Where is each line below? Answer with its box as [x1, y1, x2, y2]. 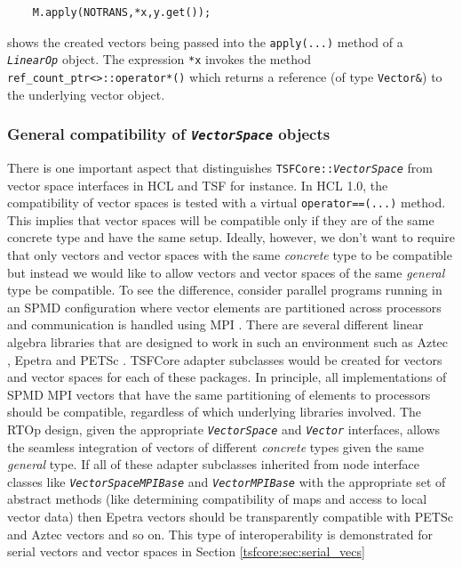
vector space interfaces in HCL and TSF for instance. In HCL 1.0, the [7, 175, 388, 194]
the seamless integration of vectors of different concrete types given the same [7, 437, 424, 456]
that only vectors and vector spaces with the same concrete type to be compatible [7, 246, 452, 264]
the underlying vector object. [7, 85, 165, 103]
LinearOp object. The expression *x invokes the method [7, 50, 312, 69]
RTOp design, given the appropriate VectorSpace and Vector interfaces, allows [7, 419, 441, 438]
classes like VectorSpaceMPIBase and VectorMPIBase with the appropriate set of [7, 472, 446, 490]
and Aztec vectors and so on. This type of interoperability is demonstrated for [7, 524, 433, 543]
